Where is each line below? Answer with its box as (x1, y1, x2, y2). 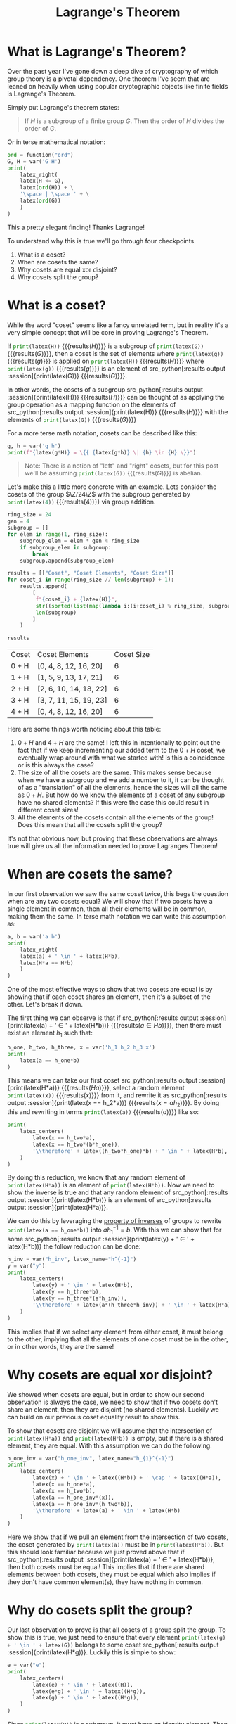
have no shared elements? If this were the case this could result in (17, 798, 209, 807)
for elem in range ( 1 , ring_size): (7, 531, 109, 538)
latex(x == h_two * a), (32, 1135, 96, 1142)
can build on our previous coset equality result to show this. (7, 1412, 181, 1421)
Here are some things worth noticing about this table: (7, 725, 162, 734)
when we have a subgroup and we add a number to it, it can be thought (17, 776, 225, 784)
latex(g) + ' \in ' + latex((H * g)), (32, 1694, 140, 1701)
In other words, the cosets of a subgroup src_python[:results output (7, 385, 204, 394)
